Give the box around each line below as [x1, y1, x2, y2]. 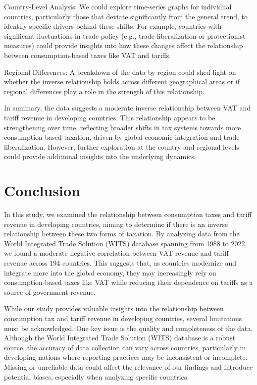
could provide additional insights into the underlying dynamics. [4, 151, 196, 162]
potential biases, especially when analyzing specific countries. [4, 371, 189, 382]
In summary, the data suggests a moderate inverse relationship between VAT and [4, 103, 251, 113]
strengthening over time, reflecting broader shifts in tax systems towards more [4, 122, 241, 132]
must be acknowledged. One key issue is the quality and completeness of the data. [4, 323, 253, 333]
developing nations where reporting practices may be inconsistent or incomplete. [4, 352, 248, 362]
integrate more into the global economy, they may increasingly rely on [4, 267, 216, 277]
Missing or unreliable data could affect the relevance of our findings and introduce [4, 361, 253, 372]
